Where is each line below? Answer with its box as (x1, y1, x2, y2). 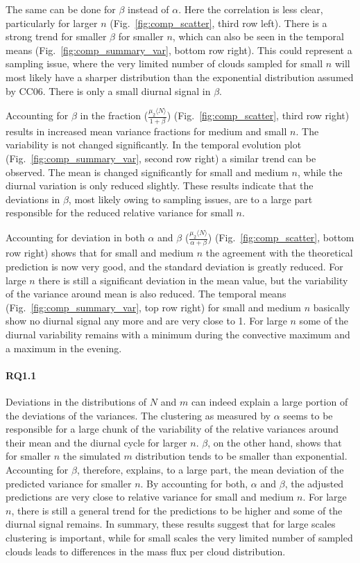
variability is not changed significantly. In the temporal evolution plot (6, 137, 302, 152)
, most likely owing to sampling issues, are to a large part (68, 191, 313, 206)
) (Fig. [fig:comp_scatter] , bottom (207, 230, 354, 245)
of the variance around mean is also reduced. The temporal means (6, 286, 286, 301)
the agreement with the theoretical (205, 245, 353, 260)
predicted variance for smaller (6, 476, 132, 490)
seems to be (283, 408, 333, 422)
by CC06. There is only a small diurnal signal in (6, 83, 211, 98)
